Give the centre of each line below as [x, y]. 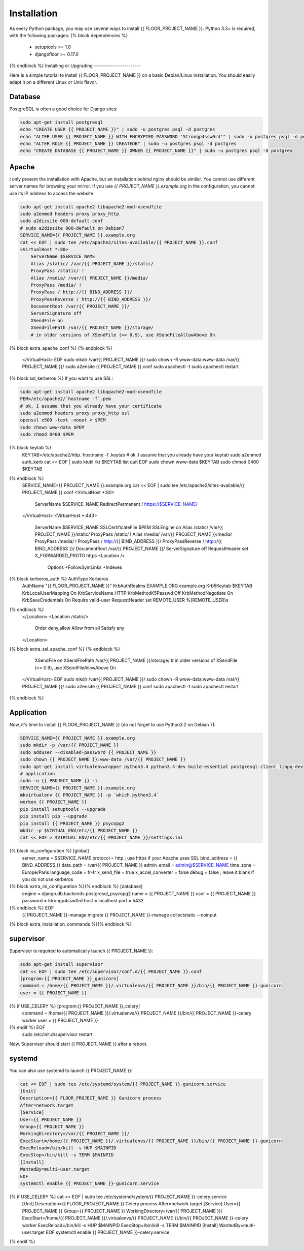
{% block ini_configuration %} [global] [49, 851]
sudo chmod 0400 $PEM [47, 434]
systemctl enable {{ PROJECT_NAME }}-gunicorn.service [89, 1184]
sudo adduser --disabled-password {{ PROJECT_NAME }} [88, 752]
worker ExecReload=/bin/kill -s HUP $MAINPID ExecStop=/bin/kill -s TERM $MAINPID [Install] [120, 1225]
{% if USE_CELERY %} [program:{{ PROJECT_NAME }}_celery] [75, 1006]
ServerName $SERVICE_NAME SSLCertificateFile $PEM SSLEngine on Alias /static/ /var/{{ [129, 527]
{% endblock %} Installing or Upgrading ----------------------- [75, 66]
